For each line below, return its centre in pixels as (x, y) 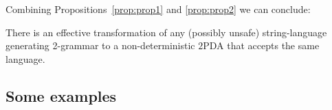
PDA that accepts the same (261, 45)
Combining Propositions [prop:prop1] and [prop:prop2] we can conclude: (158, 9)
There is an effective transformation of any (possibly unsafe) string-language (166, 32)
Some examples (61, 95)
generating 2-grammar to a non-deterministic (100, 45)
